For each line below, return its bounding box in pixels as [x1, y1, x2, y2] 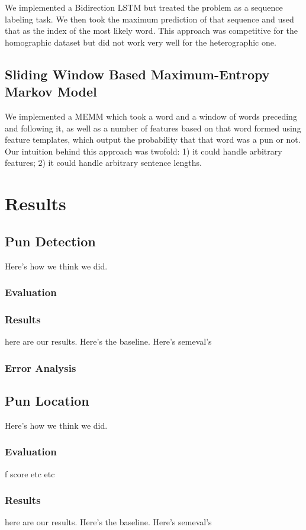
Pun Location [5, 391, 89, 409]
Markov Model [5, 82, 97, 101]
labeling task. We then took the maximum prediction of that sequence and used [5, 12, 294, 25]
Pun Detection [5, 232, 96, 250]
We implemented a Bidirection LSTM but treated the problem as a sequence [5, 1, 283, 13]
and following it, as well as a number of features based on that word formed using [5, 121, 301, 134]
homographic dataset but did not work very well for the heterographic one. [5, 36, 276, 48]
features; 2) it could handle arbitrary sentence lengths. [5, 156, 202, 169]
